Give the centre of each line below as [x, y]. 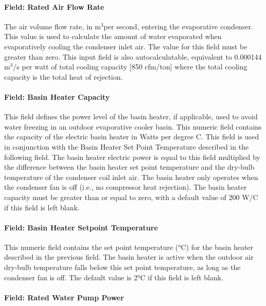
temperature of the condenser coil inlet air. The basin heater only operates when [131, 177]
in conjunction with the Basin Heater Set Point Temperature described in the [127, 146]
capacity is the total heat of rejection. [64, 76]
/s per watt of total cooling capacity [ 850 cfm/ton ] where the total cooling [130, 67]
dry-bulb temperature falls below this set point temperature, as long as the [122, 267]
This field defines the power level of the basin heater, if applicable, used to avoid [131, 116]
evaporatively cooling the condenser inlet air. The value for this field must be [126, 46]
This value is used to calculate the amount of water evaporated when [113, 36]
